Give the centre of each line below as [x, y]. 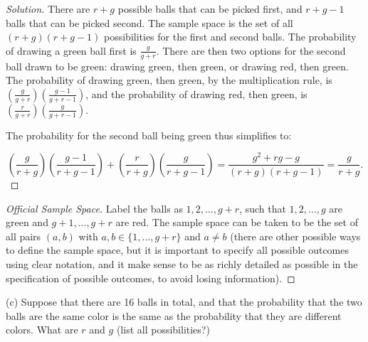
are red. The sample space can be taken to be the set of [237, 222]
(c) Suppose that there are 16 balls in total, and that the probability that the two [184, 302]
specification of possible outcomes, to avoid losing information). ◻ [151, 278]
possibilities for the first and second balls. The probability [230, 37]
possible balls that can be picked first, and [210, 9]
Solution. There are [48, 9]
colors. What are [42, 330]
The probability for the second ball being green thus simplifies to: [149, 135]
